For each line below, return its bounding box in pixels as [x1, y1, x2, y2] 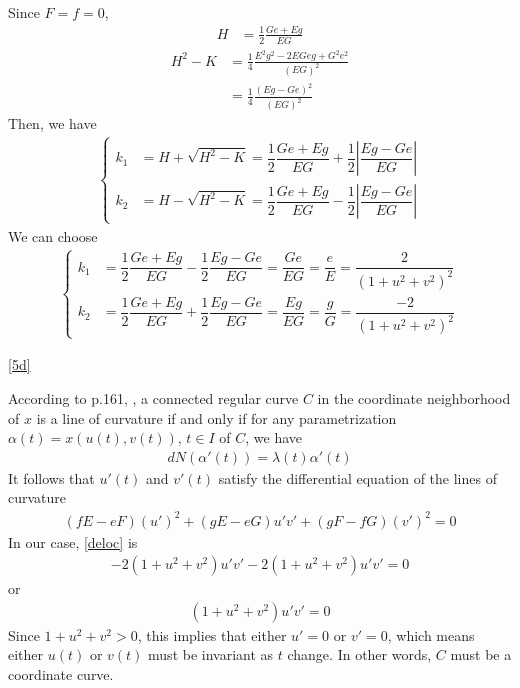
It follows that [8, 467, 95, 488]
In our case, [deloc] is [8, 531, 138, 552]
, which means [387, 624, 475, 645]
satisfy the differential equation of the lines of [218, 467, 497, 488]
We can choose [8, 225, 98, 246]
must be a [450, 644, 512, 665]
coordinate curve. [8, 664, 114, 685]
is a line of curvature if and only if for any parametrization [36, 407, 397, 428]
